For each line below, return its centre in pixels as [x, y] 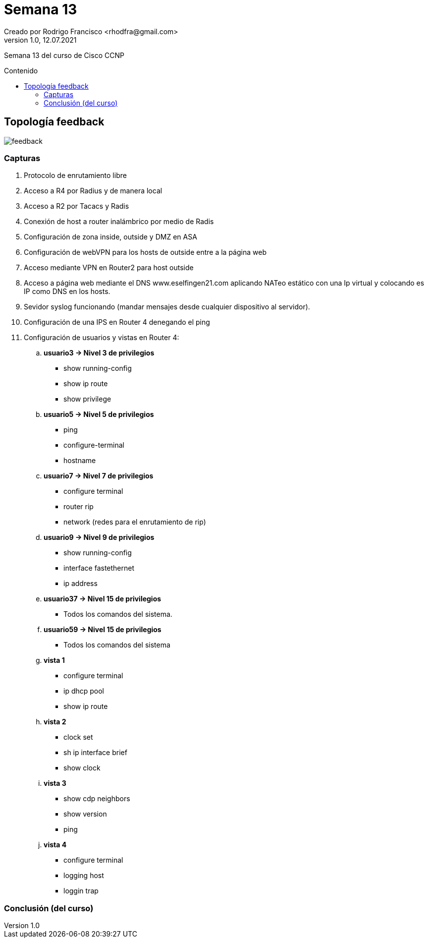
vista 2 [55, 722]
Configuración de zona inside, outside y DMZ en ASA [110, 237]
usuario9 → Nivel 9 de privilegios [99, 537]
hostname [80, 461]
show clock [82, 768]
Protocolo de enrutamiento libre [75, 176]
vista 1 [54, 660]
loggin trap [81, 891]
